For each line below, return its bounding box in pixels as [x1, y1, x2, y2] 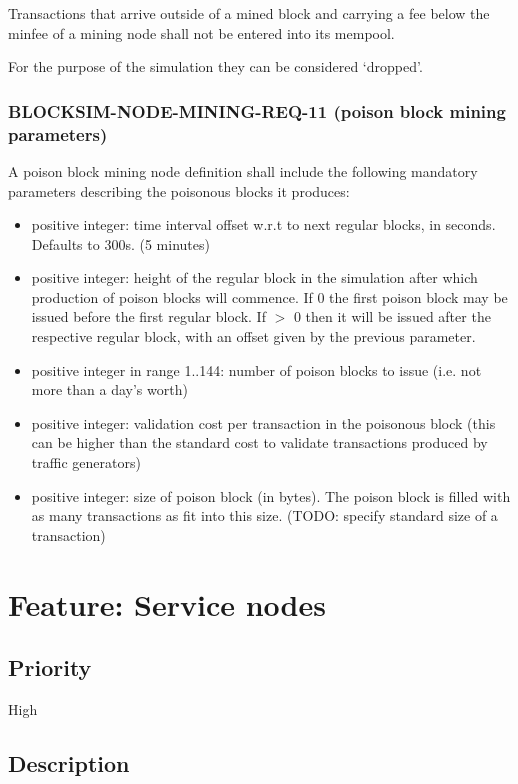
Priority [8, 652, 92, 683]
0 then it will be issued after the [293, 306, 491, 327]
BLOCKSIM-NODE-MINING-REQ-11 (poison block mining [8, 98, 506, 123]
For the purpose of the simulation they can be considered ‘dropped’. [8, 56, 423, 77]
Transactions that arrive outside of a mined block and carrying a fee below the [8, 3, 490, 23]
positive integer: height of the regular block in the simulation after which [31, 267, 478, 288]
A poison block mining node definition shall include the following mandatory [8, 160, 478, 181]
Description [8, 747, 130, 778]
